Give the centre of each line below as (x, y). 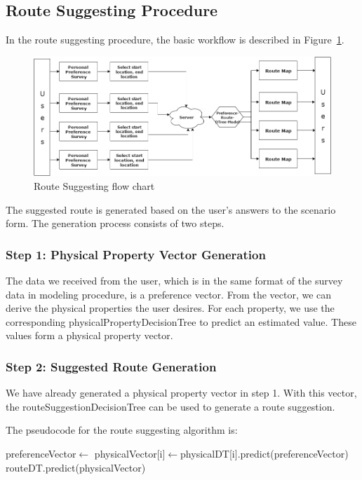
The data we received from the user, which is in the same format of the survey (174, 281)
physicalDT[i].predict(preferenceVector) (264, 454)
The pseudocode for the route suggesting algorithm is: (122, 430)
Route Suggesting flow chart (94, 186)
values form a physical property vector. (89, 335)
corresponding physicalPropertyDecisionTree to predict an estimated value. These (181, 321)
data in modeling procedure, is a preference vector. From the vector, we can (169, 294)
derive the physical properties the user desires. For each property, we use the (170, 308)
